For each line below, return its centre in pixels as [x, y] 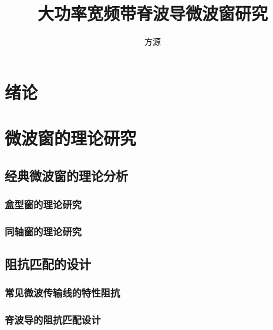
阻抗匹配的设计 [48, 264]
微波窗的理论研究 [71, 138]
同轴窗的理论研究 [43, 231]
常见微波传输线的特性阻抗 [63, 293]
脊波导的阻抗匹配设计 [53, 320]
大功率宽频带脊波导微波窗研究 [152, 13]
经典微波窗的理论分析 [66, 175]
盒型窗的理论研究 [43, 204]
